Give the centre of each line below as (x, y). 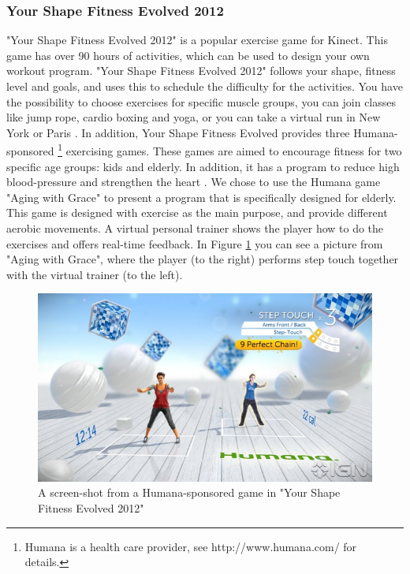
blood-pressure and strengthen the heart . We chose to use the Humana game (194, 182)
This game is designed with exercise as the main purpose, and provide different (197, 212)
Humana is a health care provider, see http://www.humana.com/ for (191, 546)
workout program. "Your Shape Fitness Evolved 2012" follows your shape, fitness (201, 71)
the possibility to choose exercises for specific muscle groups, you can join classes (201, 101)
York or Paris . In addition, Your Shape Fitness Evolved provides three (178, 132)
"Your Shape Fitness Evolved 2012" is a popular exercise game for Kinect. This (197, 40)
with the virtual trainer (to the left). (95, 274)
